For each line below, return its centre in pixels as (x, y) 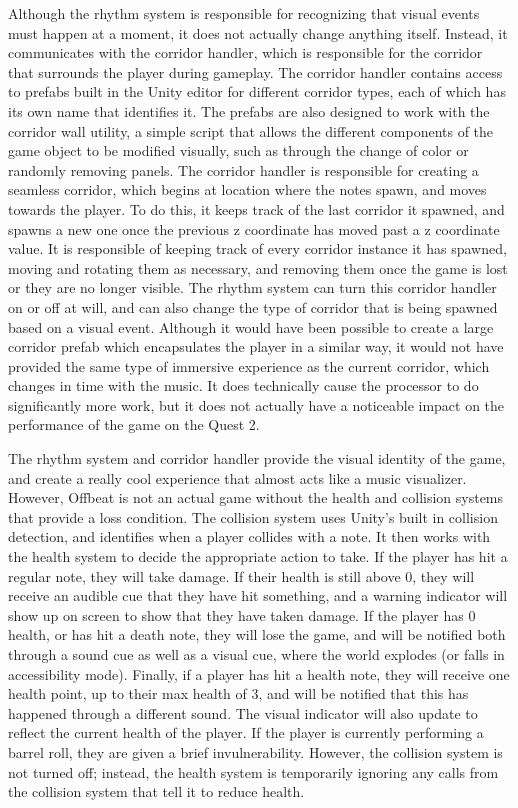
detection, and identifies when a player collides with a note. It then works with (249, 536)
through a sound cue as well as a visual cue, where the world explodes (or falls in (256, 654)
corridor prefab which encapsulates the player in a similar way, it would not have (256, 346)
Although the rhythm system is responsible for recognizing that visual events (244, 13)
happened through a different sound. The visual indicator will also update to (243, 712)
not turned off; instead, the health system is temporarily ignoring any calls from (253, 771)
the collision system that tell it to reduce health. (156, 791)
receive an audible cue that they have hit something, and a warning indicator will (258, 595)
